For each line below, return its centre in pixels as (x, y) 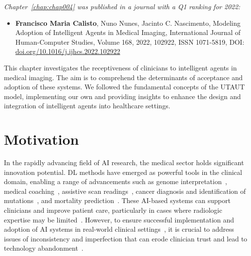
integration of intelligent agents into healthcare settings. (87, 106)
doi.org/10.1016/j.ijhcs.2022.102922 (68, 51)
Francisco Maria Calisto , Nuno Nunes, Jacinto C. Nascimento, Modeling (128, 23)
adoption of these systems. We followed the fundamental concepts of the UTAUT (125, 87)
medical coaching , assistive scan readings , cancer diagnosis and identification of (125, 191)
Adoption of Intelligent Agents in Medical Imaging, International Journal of (128, 32)
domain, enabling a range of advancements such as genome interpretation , (116, 181)
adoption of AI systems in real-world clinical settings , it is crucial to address (119, 229)
